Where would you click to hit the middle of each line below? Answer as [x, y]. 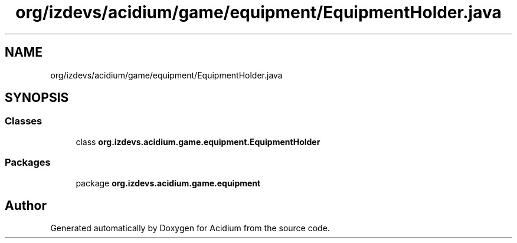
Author [26, 205]
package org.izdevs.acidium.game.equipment [168, 183]
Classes [24, 121]
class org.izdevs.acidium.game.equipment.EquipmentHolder [198, 142]
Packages [28, 162]
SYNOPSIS [37, 98]
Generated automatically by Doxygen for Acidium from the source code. [190, 228]
